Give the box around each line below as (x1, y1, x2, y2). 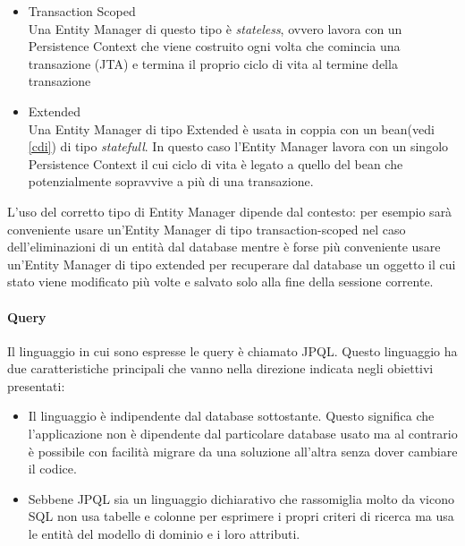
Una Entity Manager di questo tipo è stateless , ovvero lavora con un (28, 19, 402, 38)
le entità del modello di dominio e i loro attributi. (28, 525, 300, 543)
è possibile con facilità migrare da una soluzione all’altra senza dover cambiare (28, 441, 458, 460)
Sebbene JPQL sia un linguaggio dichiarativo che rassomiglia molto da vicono (28, 489, 454, 508)
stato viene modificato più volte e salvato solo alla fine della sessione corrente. (7, 272, 434, 291)
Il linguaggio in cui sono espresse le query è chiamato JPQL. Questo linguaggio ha (7, 341, 458, 360)
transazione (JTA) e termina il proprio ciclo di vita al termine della (28, 54, 398, 73)
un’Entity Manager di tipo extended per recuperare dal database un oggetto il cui (7, 254, 456, 273)
